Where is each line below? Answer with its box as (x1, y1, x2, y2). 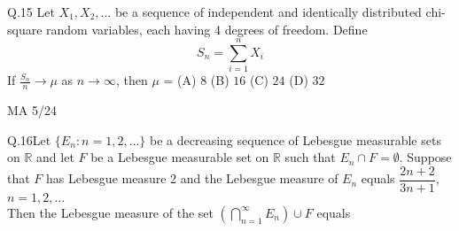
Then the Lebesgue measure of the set (7, 203, 214, 221)
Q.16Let (7, 130, 51, 149)
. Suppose (399, 148, 452, 166)
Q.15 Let (7, 3, 55, 20)
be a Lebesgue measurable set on (90, 148, 269, 166)
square (7, 19, 43, 38)
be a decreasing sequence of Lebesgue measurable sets (150, 130, 441, 149)
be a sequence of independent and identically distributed (114, 3, 422, 20)
